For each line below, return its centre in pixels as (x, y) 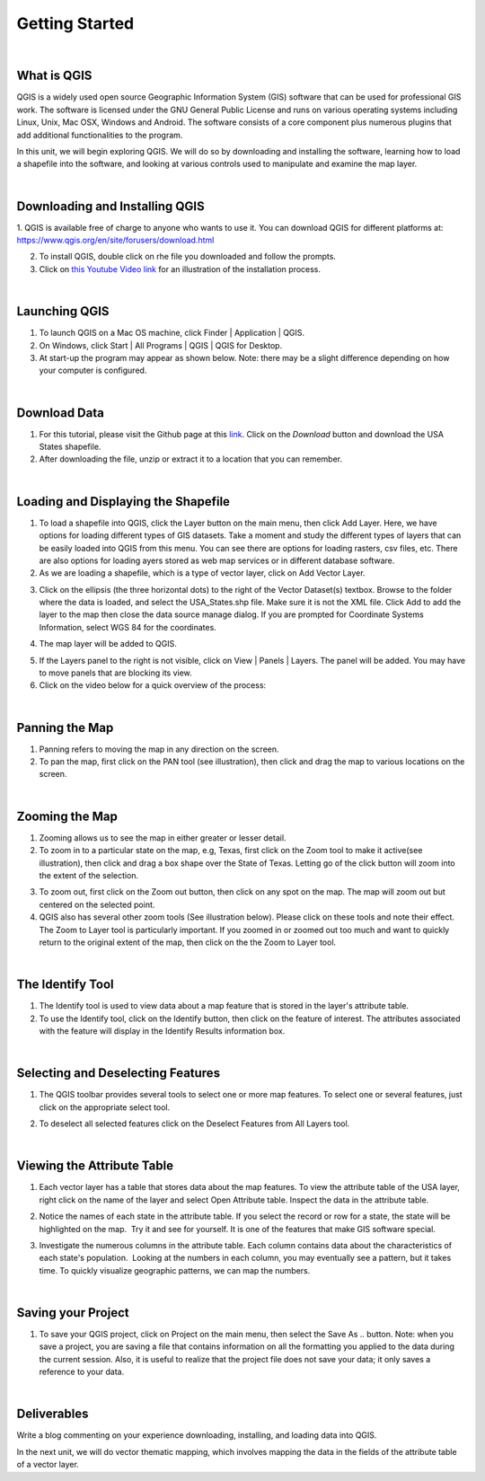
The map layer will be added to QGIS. (108, 644)
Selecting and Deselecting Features (118, 1073)
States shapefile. (70, 447)
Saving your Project (73, 1313)
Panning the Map (65, 727)
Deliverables (53, 1414)
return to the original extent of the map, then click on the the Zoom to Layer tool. (188, 942)
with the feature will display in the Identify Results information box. (162, 1031)
